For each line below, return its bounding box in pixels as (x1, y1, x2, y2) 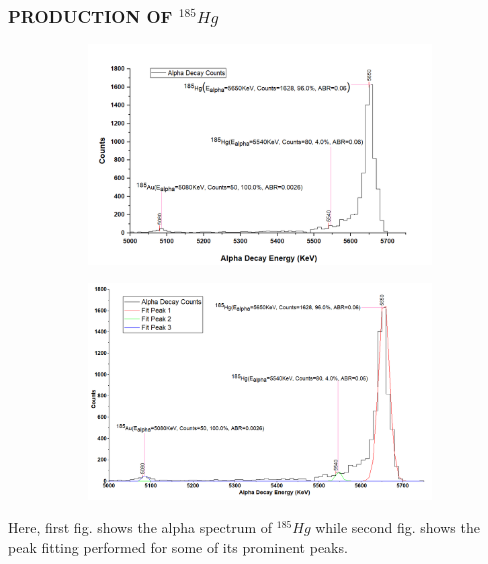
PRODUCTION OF (8, 3, 173, 28)
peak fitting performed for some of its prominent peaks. (8, 537, 348, 558)
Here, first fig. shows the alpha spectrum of (8, 517, 273, 538)
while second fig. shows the (315, 517, 480, 538)
